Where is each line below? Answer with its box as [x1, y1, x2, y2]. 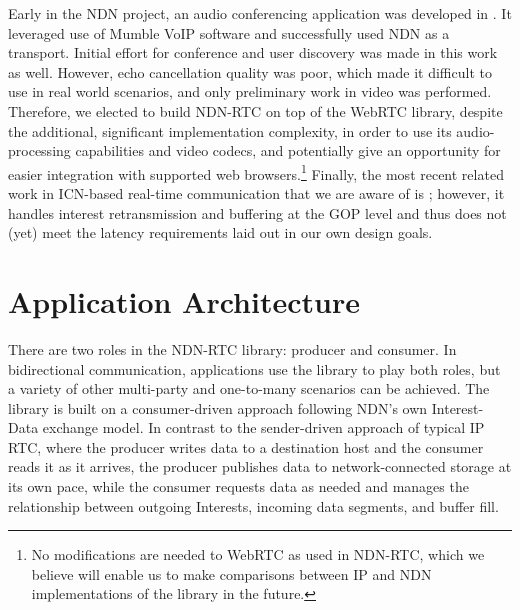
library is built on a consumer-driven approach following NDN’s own [8, 397, 428, 418]
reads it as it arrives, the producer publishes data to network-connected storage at [8, 456, 512, 477]
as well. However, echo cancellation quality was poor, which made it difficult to [8, 61, 492, 82]
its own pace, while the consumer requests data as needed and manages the [8, 476, 469, 497]
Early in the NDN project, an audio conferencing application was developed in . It [8, 3, 512, 23]
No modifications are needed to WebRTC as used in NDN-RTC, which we [31, 544, 485, 565]
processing [8, 140, 71, 161]
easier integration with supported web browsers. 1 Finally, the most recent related [8, 160, 504, 184]
